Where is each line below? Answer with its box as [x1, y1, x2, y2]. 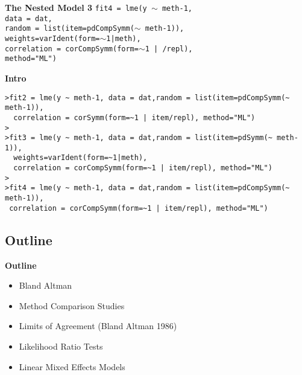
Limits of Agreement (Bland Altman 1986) [19, 319, 177, 332]
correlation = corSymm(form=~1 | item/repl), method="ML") [13, 113, 256, 122]
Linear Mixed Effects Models [19, 360, 125, 373]
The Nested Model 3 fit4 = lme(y [5, 1, 147, 13]
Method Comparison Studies [19, 299, 125, 312]
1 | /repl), [145, 44, 193, 53]
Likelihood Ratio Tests [19, 339, 103, 352]
